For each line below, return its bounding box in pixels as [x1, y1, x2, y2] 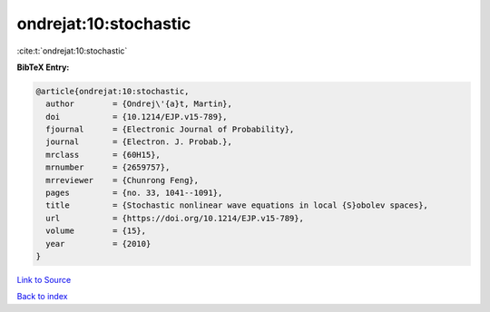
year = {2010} [45, 239, 152, 249]
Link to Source [16, 274, 72, 285]
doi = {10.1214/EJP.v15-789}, [45, 112, 228, 122]
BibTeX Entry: [16, 62, 70, 73]
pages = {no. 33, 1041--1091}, [45, 188, 223, 199]
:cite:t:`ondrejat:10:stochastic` [16, 45, 128, 56]
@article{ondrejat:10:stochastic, [35, 86, 190, 96]
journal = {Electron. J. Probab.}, [45, 137, 233, 147]
